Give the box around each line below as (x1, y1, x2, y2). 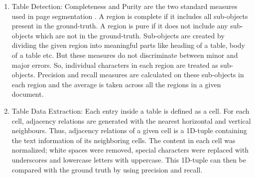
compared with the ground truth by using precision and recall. (11, 164, 203, 175)
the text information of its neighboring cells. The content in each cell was (11, 135, 236, 145)
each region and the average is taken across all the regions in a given (11, 79, 221, 89)
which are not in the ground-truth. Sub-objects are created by (35, 30, 225, 40)
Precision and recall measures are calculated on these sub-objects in (37, 69, 244, 80)
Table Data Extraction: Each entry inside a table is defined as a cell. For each (11, 105, 250, 116)
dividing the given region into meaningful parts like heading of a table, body (11, 40, 245, 50)
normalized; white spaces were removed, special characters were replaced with (11, 145, 249, 155)
